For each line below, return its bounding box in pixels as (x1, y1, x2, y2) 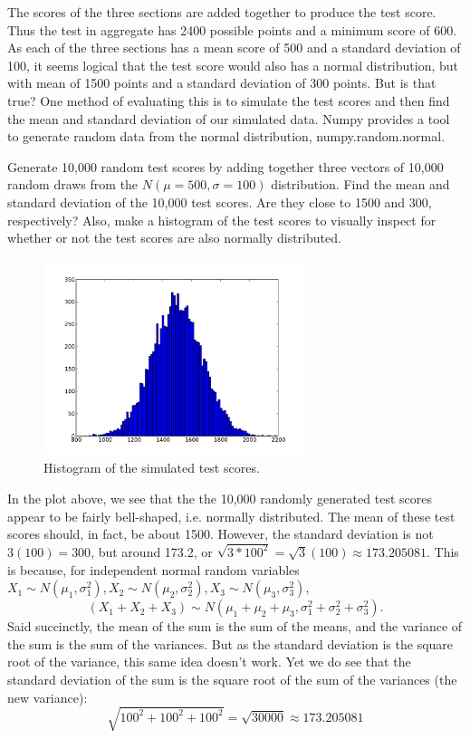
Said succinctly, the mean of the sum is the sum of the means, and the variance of (7, 617, 463, 636)
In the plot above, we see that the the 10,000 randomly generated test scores (7, 488, 432, 507)
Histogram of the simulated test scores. (43, 458, 260, 477)
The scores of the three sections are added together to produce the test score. (7, 3, 436, 21)
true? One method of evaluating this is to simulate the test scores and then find (7, 91, 450, 110)
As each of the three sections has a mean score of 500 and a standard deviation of (7, 38, 461, 57)
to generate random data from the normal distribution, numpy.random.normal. (7, 127, 446, 146)
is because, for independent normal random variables (7, 560, 300, 579)
